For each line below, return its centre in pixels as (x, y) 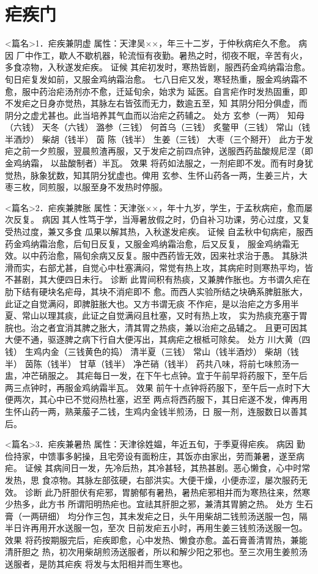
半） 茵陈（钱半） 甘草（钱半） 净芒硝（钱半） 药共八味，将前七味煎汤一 (152, 363)
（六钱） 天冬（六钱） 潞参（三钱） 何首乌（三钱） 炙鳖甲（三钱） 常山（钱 (158, 127)
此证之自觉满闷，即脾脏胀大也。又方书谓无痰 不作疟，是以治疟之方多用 (148, 303)
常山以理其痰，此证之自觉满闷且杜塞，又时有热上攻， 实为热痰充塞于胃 (165, 315)
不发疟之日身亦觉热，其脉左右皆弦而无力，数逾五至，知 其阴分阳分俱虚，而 (156, 103)
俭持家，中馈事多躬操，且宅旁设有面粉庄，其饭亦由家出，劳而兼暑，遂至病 (155, 456)
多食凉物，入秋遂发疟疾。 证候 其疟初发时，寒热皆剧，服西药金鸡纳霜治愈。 (158, 67)
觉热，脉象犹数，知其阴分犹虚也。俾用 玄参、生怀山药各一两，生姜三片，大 (156, 175)
